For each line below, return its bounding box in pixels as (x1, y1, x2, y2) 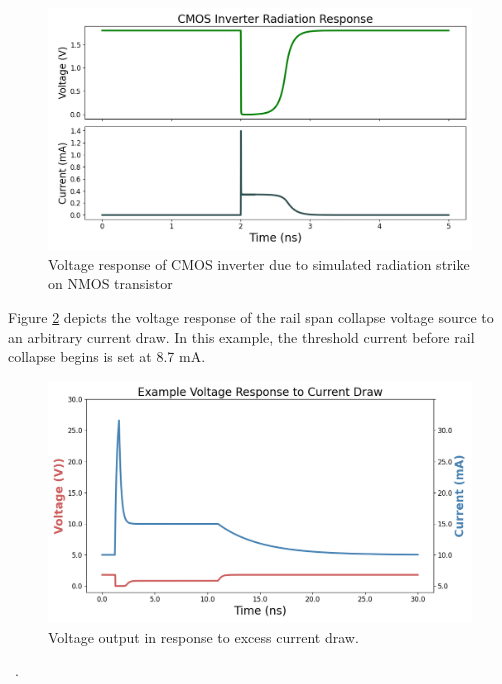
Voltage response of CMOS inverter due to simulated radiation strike (48, 253, 470, 274)
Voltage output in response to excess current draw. (48, 626, 359, 647)
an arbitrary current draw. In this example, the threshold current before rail (8, 326, 475, 347)
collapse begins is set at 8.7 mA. (8, 346, 206, 367)
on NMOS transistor (48, 273, 173, 294)
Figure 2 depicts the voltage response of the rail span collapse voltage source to (8, 307, 494, 327)
